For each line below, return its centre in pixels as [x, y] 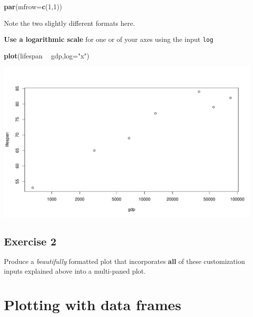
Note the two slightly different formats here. [70, 23]
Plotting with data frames [93, 304]
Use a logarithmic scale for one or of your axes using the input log [109, 39]
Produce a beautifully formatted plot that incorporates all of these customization [125, 261]
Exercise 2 [30, 241]
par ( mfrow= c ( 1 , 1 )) [33, 6]
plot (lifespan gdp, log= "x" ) [47, 55]
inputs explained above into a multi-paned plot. [75, 270]
